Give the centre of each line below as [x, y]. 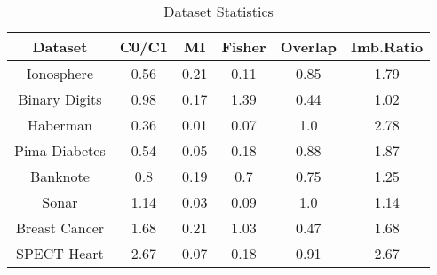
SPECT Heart [60, 253]
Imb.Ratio [387, 47]
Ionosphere [60, 73]
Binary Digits [60, 99]
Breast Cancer [60, 228]
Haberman [60, 125]
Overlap [308, 47]
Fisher [244, 47]
